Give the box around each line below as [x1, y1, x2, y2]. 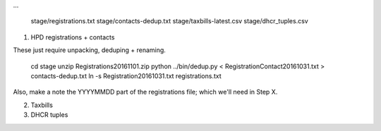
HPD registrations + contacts [30, 32, 115, 42]
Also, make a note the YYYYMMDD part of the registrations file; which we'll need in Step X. [13, 88, 278, 96]
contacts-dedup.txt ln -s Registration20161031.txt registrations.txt [30, 71, 222, 80]
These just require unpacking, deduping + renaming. [13, 46, 166, 54]
